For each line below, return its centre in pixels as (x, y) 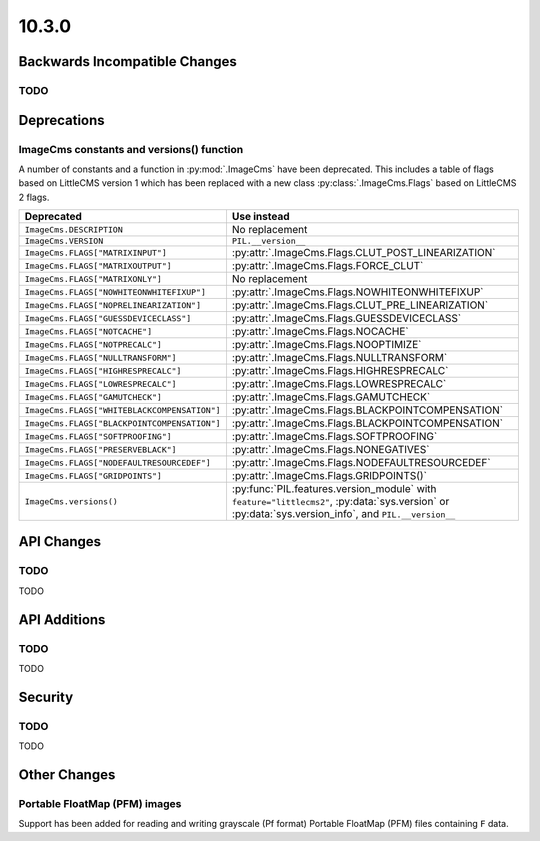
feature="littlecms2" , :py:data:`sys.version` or (340, 502)
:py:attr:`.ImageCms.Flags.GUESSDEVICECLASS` (346, 318)
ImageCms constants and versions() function (131, 149)
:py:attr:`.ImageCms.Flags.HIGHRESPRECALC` (340, 371)
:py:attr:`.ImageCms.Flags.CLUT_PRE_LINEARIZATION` (360, 305)
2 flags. (34, 197)
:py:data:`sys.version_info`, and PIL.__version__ (343, 514)
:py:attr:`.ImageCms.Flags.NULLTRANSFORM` (339, 358)
